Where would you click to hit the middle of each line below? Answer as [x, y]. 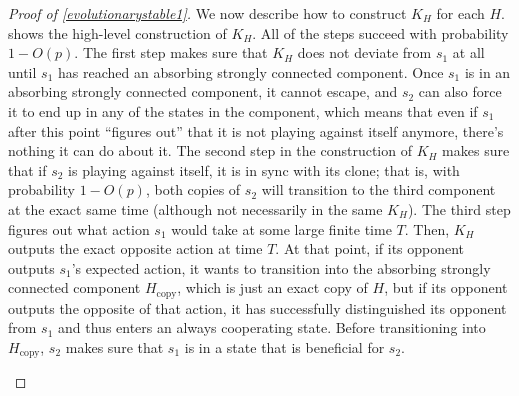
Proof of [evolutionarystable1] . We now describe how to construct [207, 13]
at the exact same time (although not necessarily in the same [195, 208]
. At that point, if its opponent [370, 248]
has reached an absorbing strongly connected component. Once [251, 71]
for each [460, 13]
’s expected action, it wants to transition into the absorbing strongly [281, 267]
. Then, [427, 228]
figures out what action [79, 228]
